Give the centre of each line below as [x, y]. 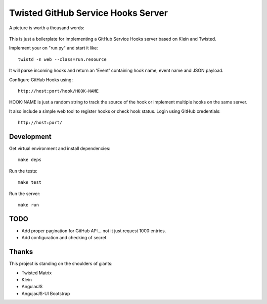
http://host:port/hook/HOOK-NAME [58, 91]
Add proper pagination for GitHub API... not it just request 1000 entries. [94, 231]
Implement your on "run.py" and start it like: [54, 48]
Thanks [21, 252]
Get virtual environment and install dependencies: [60, 148]
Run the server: [25, 194]
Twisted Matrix [37, 273]
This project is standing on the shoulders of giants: [61, 264]
